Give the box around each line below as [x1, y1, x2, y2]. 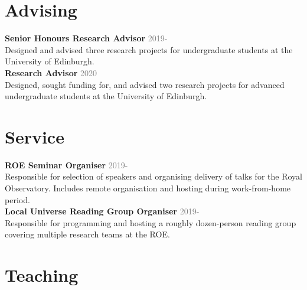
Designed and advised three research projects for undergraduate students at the [5, 43, 293, 56]
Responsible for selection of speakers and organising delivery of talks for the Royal [5, 170, 302, 183]
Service [5, 124, 64, 148]
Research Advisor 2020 [5, 66, 97, 79]
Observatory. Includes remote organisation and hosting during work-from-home [5, 182, 291, 194]
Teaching [5, 263, 79, 287]
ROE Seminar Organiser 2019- [5, 158, 128, 171]
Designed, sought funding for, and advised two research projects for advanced [5, 78, 285, 90]
